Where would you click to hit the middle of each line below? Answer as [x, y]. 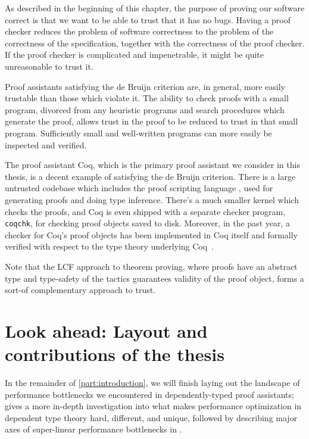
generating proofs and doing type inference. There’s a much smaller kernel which [152, 199]
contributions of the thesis [115, 354]
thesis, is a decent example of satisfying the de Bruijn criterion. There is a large [150, 176]
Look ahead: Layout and [106, 330]
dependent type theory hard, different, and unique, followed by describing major [151, 417]
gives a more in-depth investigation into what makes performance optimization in [153, 406]
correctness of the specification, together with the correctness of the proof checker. [155, 43]
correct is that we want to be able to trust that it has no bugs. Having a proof [148, 19]
